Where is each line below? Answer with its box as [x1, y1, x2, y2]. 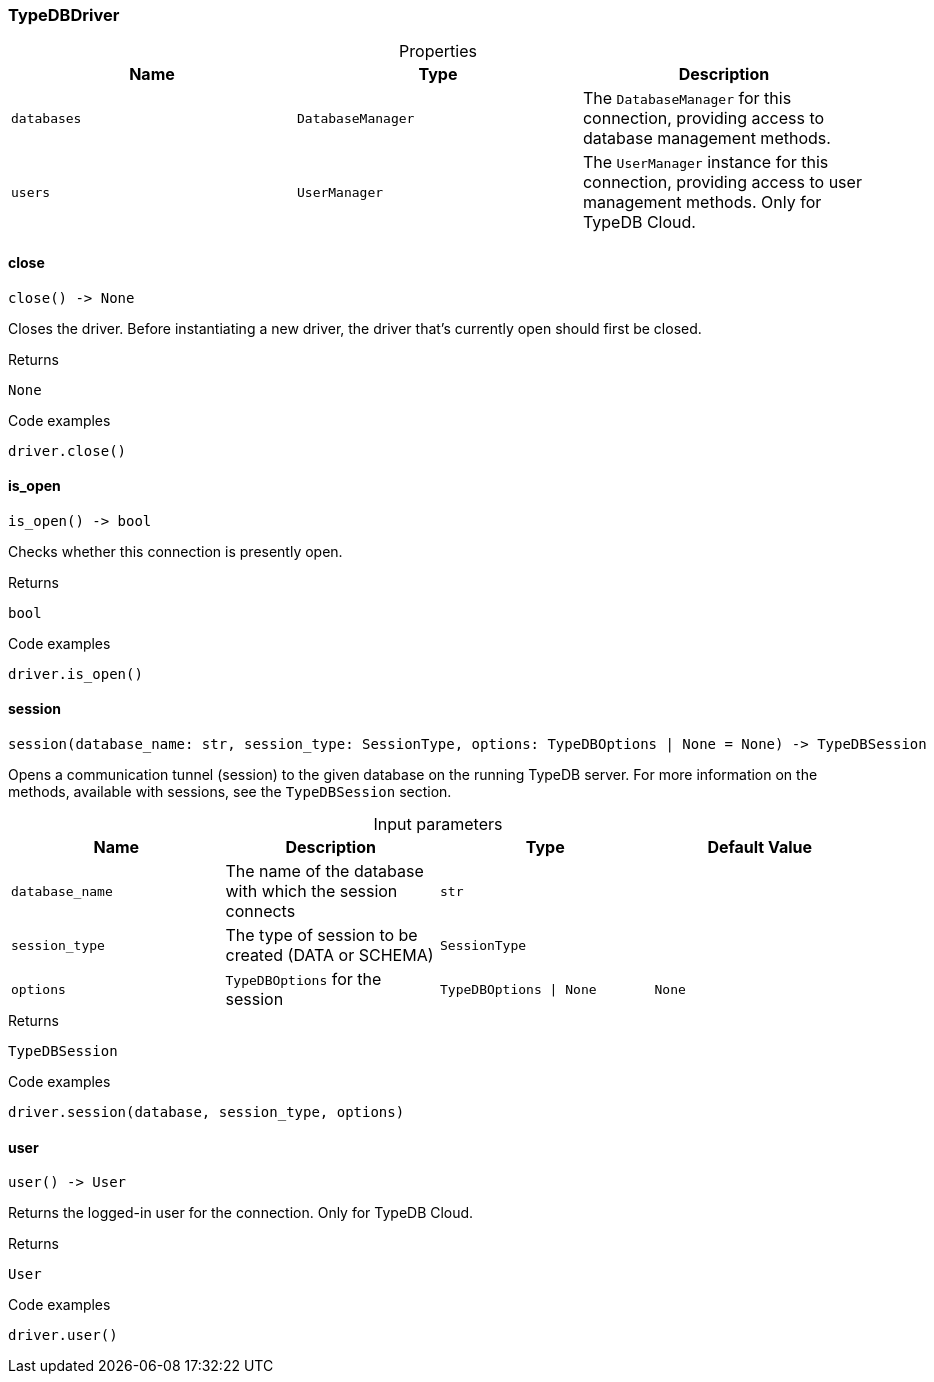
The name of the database [225, 861, 424, 882]
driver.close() [8, 442, 127, 459]
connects [225, 901, 296, 922]
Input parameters [373, 814, 503, 835]
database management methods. [582, 128, 831, 149]
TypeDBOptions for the [225, 969, 382, 990]
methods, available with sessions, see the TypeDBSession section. [8, 783, 452, 801]
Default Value [707, 837, 813, 858]
